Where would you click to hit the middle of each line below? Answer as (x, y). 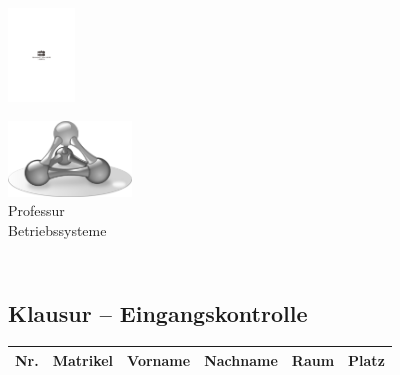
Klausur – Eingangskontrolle (158, 313)
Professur (36, 210)
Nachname (241, 359)
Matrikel (83, 359)
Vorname (159, 359)
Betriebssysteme (57, 229)
